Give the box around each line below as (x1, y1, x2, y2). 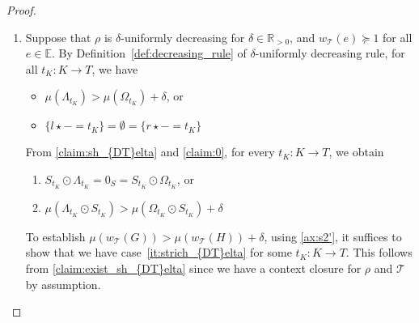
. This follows (345, 244, 413, 261)
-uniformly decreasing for (121, 28, 245, 45)
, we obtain (328, 143, 384, 160)
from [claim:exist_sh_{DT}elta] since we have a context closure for (25, 260, 362, 277)
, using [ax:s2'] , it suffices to (264, 227, 402, 244)
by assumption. (25, 275, 101, 292)
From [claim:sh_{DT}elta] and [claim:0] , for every (25, 143, 275, 160)
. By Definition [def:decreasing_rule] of (51, 45, 247, 62)
